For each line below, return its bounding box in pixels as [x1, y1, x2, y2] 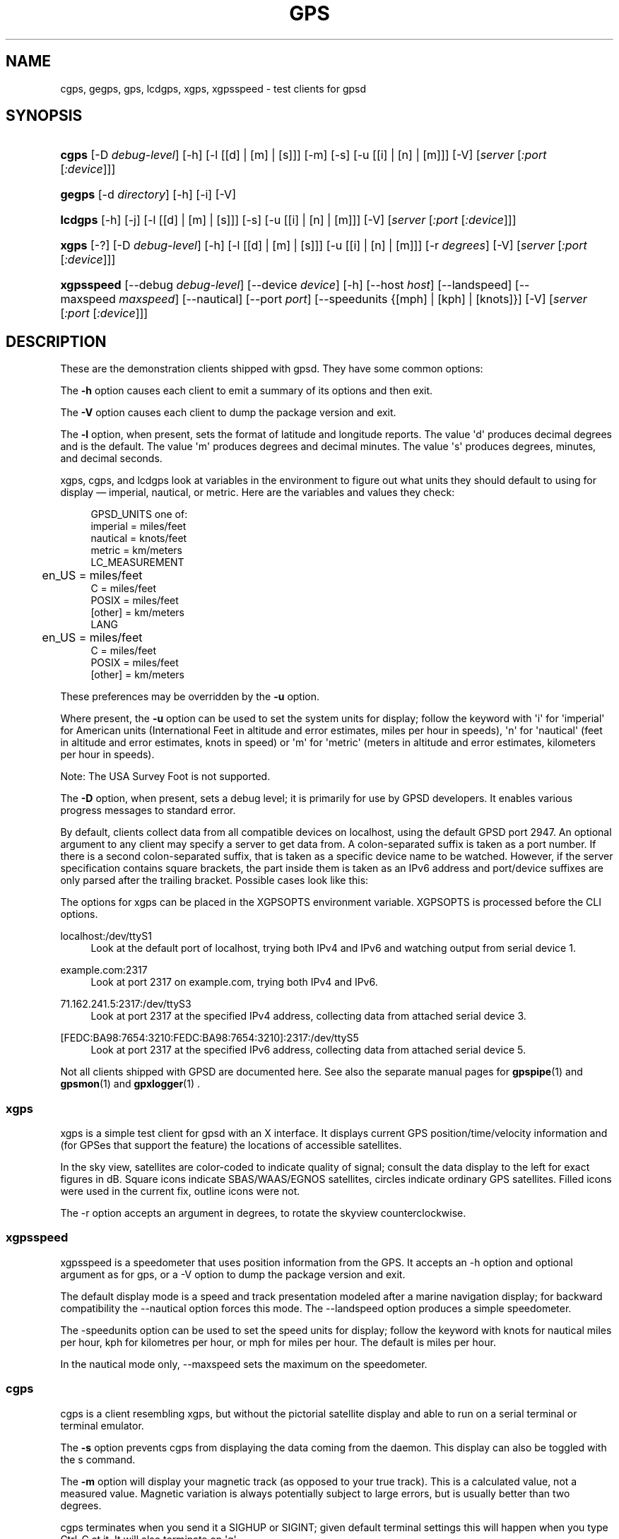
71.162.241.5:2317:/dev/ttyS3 [60, 998, 191, 1010]
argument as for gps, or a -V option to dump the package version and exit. [60, 1268, 406, 1280]
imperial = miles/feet [90, 520, 187, 533]
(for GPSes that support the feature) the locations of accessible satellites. [60, 1139, 402, 1152]
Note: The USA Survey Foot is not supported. [60, 770, 271, 783]
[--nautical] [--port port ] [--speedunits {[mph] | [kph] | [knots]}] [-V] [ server [182, 292, 587, 307]
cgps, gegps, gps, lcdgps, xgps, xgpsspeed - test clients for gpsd [60, 82, 367, 95]
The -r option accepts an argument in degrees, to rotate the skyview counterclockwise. [60, 1207, 466, 1220]
